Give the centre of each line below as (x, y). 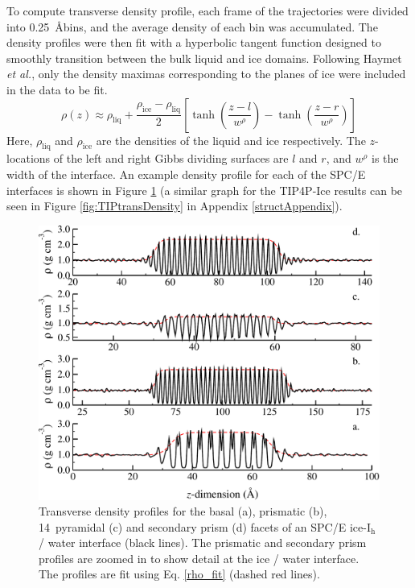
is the (385, 158)
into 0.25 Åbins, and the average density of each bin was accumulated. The (192, 26)
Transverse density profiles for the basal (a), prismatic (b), (183, 511)
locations (29, 158)
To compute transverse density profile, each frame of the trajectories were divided (207, 10)
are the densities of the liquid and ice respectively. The (231, 140)
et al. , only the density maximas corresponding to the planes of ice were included (206, 74)
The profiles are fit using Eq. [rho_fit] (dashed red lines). (179, 574)
